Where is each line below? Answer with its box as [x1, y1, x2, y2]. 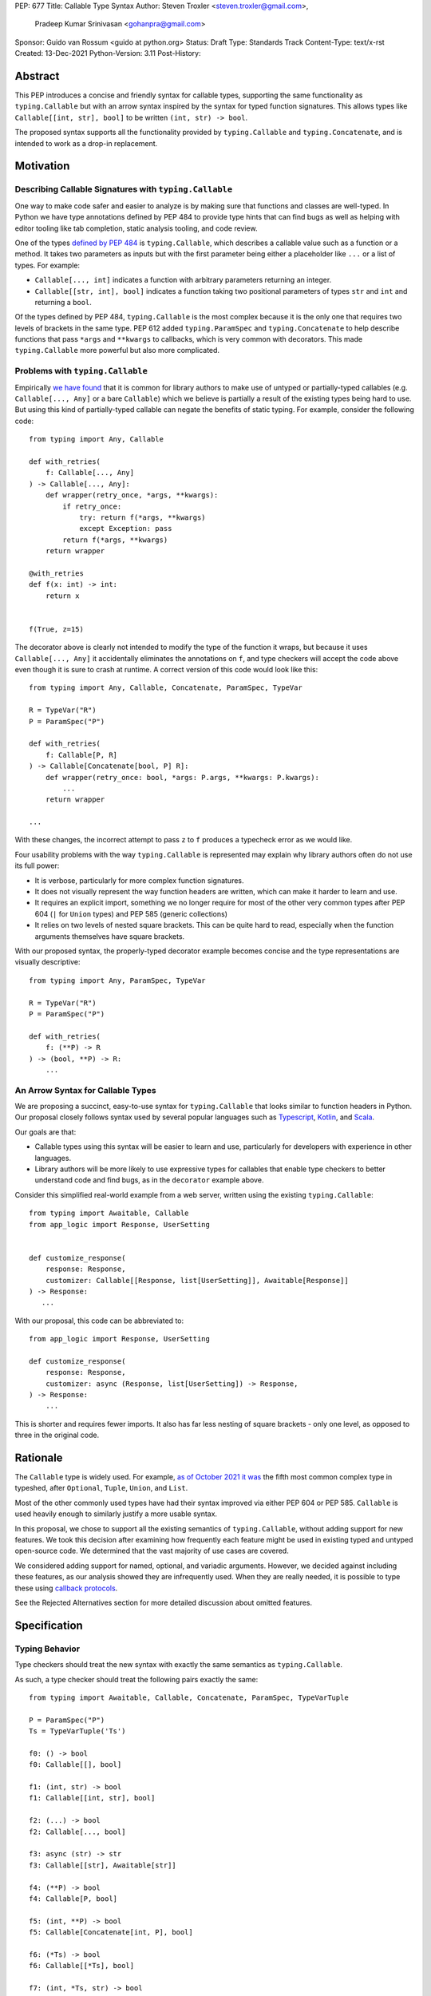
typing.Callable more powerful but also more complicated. [14, 346, 219, 355]
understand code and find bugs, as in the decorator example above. [34, 1175, 264, 1185]
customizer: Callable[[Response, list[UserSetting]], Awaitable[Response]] [45, 1276, 349, 1285]
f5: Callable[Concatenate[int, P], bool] [29, 1928, 193, 1937]
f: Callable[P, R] [45, 750, 118, 759]
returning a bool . [34, 297, 92, 307]
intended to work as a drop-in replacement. [14, 138, 158, 148]
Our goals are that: [14, 1127, 77, 1137]
